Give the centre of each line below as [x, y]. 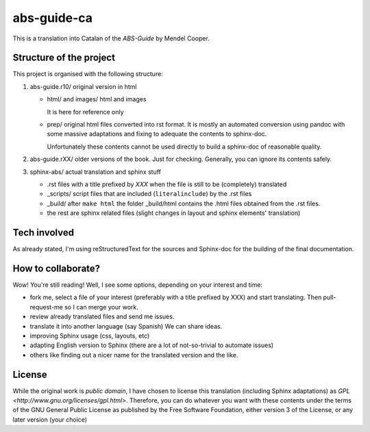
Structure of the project [64, 58]
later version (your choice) [50, 419]
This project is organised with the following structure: [88, 74]
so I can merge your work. [101, 307]
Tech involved [44, 232]
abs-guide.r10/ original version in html [83, 86]
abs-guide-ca [52, 18]
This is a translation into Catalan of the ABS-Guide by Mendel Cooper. [111, 38]
